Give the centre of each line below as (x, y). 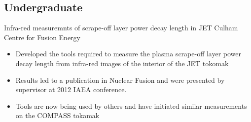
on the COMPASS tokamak (57, 115)
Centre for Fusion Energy (42, 37)
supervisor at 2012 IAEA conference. (71, 89)
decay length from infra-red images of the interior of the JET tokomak (122, 63)
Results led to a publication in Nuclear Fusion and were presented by (120, 80)
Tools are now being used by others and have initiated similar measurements (131, 106)
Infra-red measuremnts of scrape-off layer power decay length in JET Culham (121, 28)
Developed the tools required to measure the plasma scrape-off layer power (128, 54)
